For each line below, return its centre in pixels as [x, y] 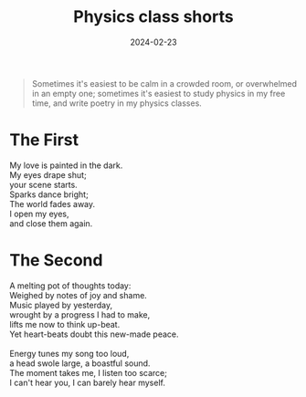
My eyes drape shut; [48, 174]
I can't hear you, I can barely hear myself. [88, 382]
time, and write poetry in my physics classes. [117, 103]
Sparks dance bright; [49, 194]
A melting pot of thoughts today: [70, 286]
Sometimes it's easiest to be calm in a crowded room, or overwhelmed [164, 83]
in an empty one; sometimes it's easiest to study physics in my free [158, 93]
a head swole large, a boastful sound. [80, 363]
